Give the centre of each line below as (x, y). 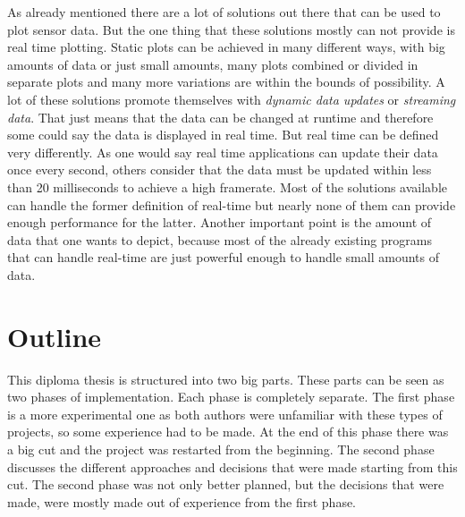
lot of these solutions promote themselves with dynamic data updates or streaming (232, 99)
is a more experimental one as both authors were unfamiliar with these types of (225, 414)
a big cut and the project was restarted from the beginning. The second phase (221, 449)
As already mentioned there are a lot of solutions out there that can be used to (224, 12)
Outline (55, 336)
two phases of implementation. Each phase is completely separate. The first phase (231, 397)
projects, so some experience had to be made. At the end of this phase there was (228, 432)
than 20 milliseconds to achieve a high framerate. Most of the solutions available (227, 186)
